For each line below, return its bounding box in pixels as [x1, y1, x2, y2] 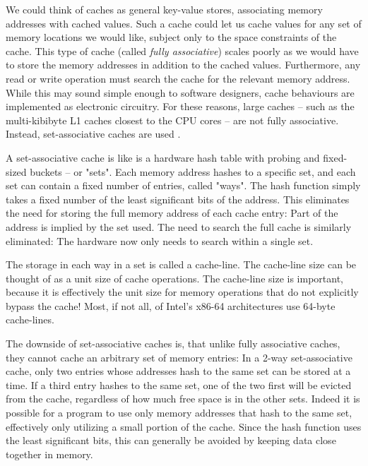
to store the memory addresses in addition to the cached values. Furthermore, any [6, 57, 361, 72]
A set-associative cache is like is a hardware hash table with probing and [6, 150, 320, 165]
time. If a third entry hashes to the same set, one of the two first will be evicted [6, 377, 352, 392]
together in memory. [6, 446, 93, 461]
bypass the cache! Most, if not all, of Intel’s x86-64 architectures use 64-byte [6, 298, 336, 313]
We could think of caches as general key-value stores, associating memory [6, 2, 323, 16]
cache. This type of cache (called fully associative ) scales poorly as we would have [6, 43, 359, 58]
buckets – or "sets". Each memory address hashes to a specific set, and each [30, 164, 356, 179]
